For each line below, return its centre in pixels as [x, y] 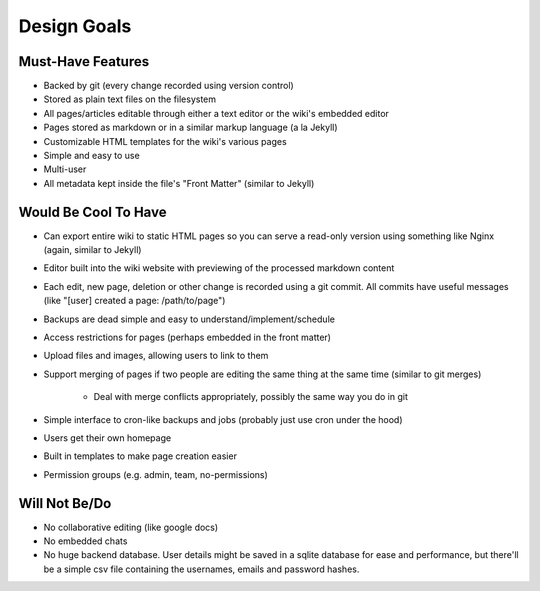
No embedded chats [85, 541]
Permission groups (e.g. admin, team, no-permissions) [156, 474]
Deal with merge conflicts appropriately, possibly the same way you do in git [251, 397]
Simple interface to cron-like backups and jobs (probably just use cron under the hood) [223, 419]
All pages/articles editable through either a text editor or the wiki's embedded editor [216, 113]
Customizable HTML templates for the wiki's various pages [165, 141]
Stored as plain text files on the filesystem [130, 99]
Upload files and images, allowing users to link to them [156, 356]
